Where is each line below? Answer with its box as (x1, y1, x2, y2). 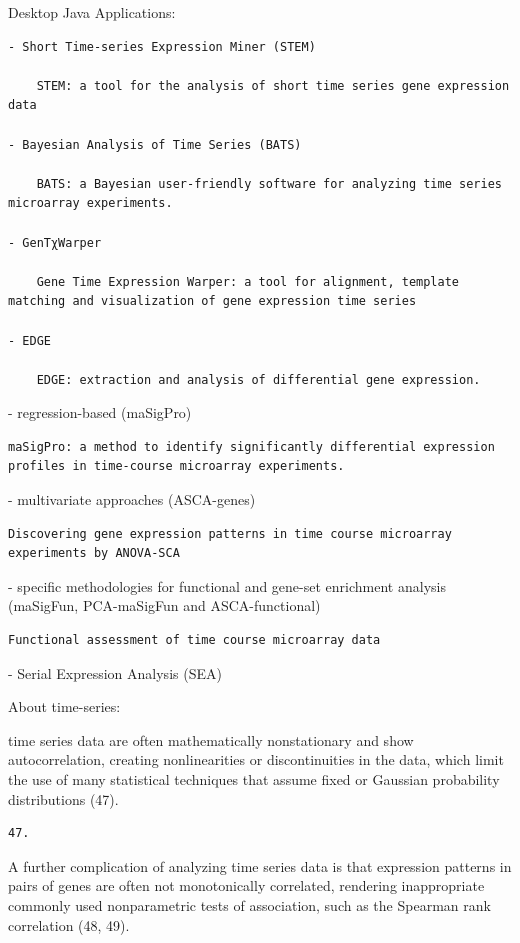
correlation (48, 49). (8, 914, 130, 935)
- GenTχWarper (8, 235, 102, 250)
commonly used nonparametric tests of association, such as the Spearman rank (8, 894, 491, 915)
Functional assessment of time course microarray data (8, 633, 381, 648)
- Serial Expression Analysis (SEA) (8, 662, 222, 683)
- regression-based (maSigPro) (8, 402, 192, 423)
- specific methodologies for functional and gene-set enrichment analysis (8, 575, 446, 596)
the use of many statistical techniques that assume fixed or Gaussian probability (8, 769, 500, 789)
